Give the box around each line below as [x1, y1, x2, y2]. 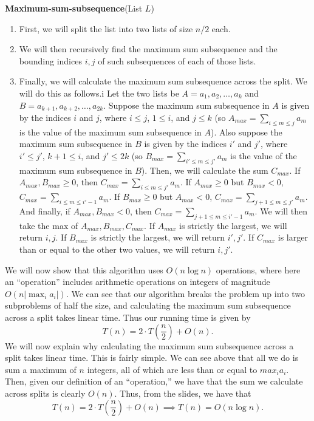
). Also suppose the [211, 125, 282, 138]
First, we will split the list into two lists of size [19, 22, 193, 35]
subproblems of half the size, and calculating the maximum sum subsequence [5, 299, 291, 312]
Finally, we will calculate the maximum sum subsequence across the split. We [19, 75, 307, 87]
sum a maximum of [5, 363, 77, 375]
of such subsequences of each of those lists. [98, 54, 256, 67]
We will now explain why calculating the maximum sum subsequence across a [5, 339, 294, 352]
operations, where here [216, 263, 301, 276]
